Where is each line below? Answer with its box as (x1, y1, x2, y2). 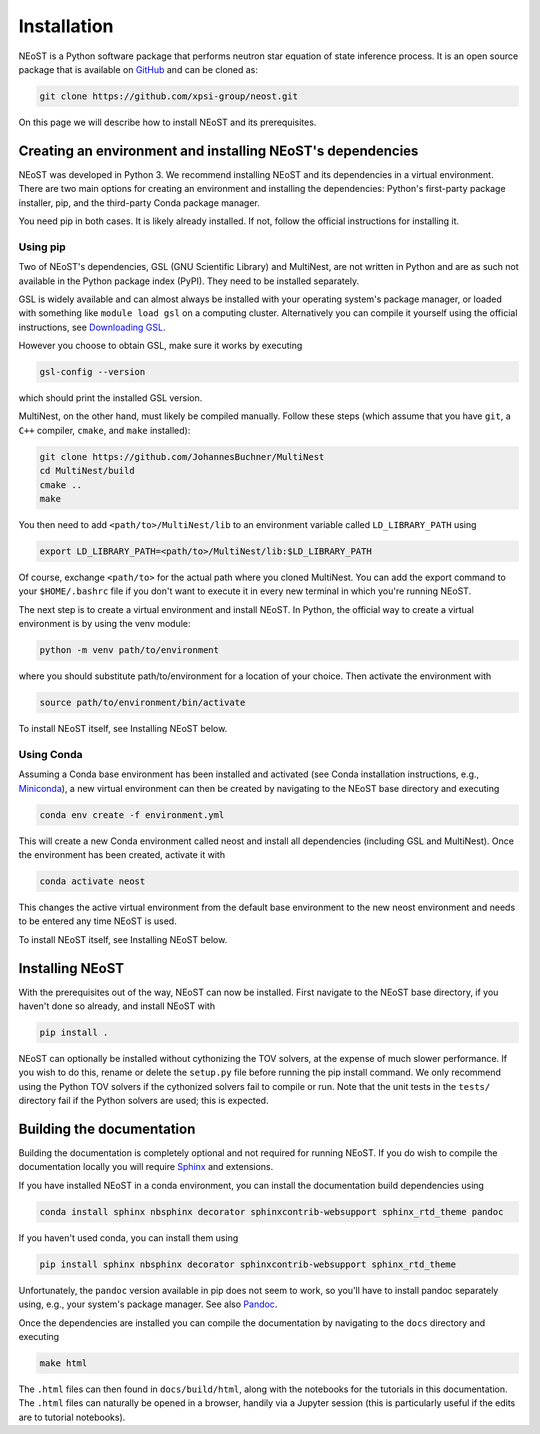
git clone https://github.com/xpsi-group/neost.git (39, 90, 299, 102)
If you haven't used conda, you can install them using (18, 1231, 239, 1244)
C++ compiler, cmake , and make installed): (18, 424, 191, 436)
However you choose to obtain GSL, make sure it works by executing (18, 340, 303, 352)
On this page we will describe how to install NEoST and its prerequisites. (18, 116, 317, 128)
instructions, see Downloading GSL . (18, 321, 166, 333)
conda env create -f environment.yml (39, 809, 225, 820)
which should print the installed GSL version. (18, 392, 203, 404)
